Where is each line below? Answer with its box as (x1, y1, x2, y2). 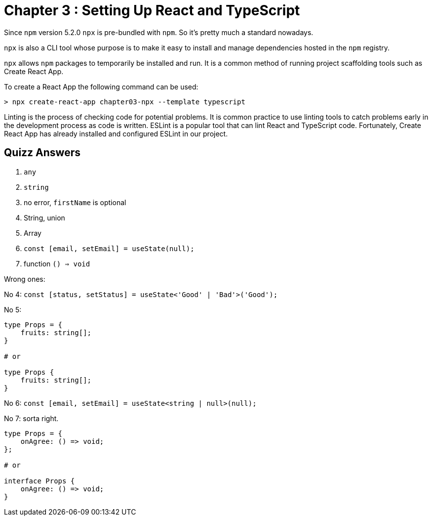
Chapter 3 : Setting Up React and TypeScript (4, 2, 300, 19)
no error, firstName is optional (24, 198, 126, 207)
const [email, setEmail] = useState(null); (24, 244, 195, 253)
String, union (24, 213, 65, 222)
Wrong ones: (4, 274, 45, 283)
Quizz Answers (4, 146, 81, 159)
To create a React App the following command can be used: (4, 82, 198, 91)
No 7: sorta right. (4, 414, 59, 423)
